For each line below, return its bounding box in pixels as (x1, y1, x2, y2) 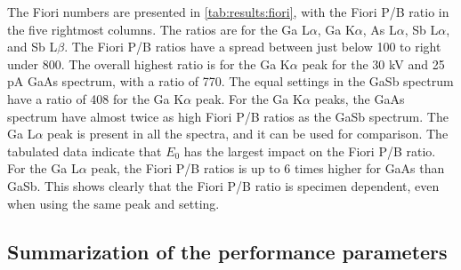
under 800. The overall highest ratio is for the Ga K (7, 54, 290, 73)
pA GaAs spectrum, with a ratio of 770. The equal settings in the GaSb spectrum (7, 72, 454, 91)
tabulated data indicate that (7, 141, 162, 160)
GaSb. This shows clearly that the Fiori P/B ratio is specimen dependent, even (7, 176, 440, 195)
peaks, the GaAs (314, 89, 405, 107)
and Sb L (7, 37, 58, 56)
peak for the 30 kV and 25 (302, 54, 445, 73)
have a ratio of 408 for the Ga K (7, 89, 184, 107)
